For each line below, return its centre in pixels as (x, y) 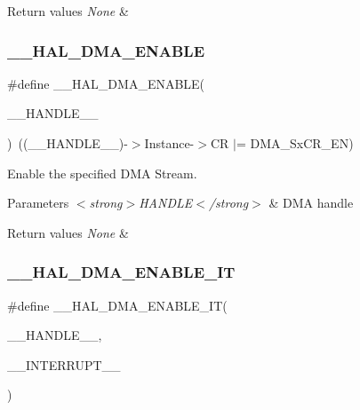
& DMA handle (311, 203)
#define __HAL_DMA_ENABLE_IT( (117, 305)
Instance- (169, 143)
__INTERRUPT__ (64, 364)
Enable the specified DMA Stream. (102, 173)
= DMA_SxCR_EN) (295, 143)
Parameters (38, 203)
